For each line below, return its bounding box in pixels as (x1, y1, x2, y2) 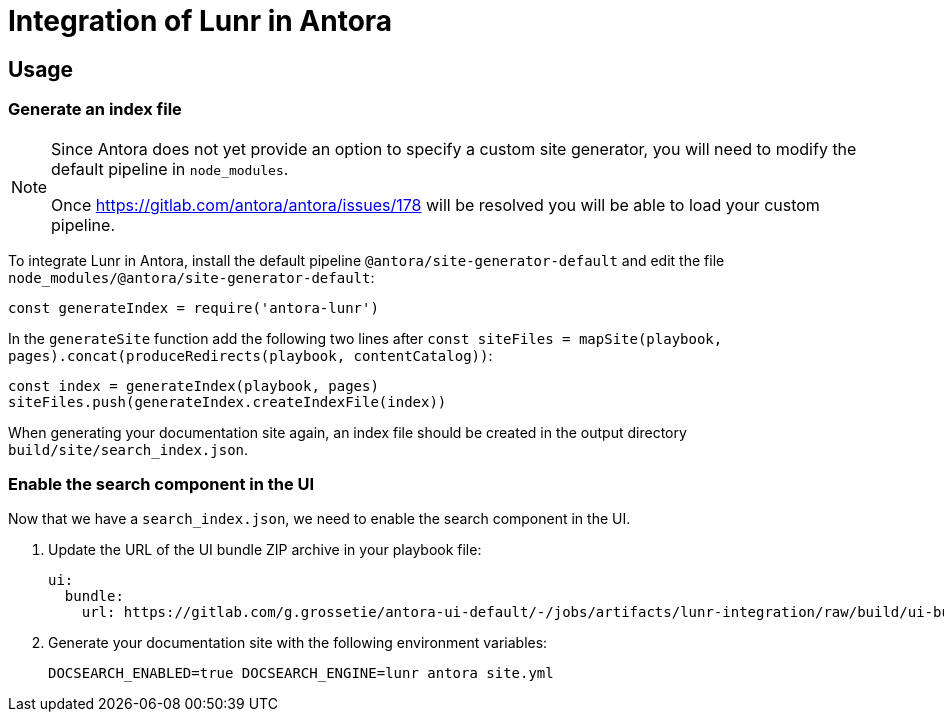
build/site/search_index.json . (8, 440, 249, 458)
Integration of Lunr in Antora (8, 4, 393, 38)
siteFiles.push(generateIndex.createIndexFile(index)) (8, 393, 447, 410)
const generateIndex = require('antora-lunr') (8, 299, 379, 316)
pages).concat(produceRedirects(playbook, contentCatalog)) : (8, 346, 493, 364)
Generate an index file (8, 99, 182, 120)
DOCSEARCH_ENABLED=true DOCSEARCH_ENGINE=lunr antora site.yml (48, 665, 554, 682)
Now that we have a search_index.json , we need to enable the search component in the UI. (8, 510, 631, 528)
